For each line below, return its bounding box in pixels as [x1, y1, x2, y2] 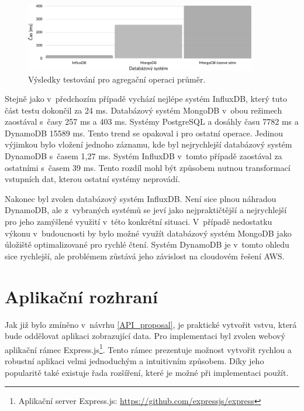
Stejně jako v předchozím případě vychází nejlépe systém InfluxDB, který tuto [5, 93, 287, 105]
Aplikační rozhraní [5, 284, 158, 308]
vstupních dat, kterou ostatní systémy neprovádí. [5, 173, 180, 185]
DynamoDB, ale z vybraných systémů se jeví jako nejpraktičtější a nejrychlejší [5, 204, 287, 216]
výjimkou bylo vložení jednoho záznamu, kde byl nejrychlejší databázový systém [5, 138, 292, 150]
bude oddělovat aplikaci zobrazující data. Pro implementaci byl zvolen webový [5, 330, 285, 342]
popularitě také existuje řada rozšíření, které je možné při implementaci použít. [5, 366, 289, 378]
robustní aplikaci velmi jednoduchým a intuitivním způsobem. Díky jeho [5, 354, 264, 367]
